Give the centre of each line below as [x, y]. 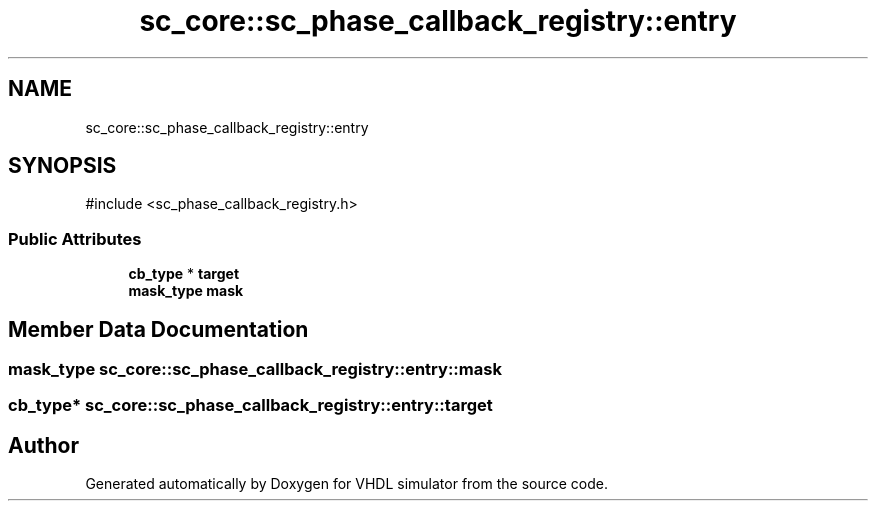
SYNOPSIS [62, 166]
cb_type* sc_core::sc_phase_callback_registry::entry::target [250, 405]
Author [43, 445]
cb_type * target [184, 274]
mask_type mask [186, 291]
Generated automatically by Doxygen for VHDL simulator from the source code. [347, 484]
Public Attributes [75, 238]
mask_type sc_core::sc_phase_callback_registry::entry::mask [255, 369]
